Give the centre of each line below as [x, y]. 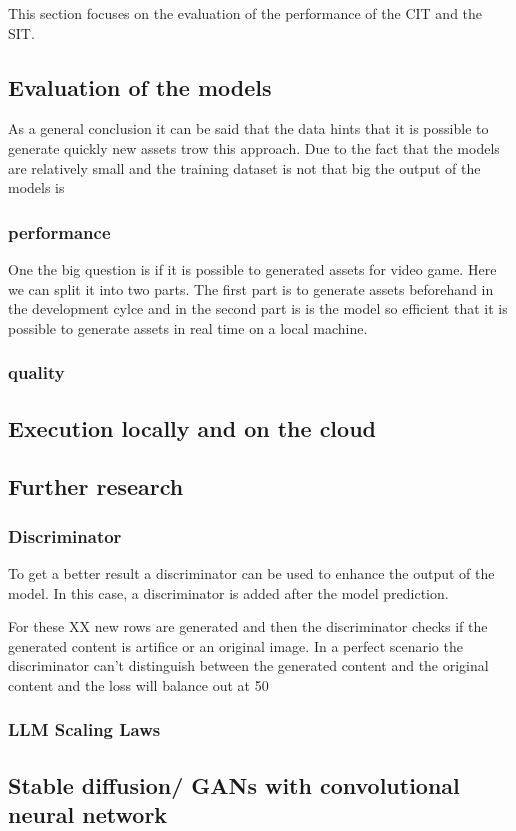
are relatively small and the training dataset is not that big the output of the [244, 167]
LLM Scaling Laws [84, 729]
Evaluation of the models [140, 86]
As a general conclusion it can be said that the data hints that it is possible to [248, 128]
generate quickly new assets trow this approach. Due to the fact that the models [254, 147]
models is [36, 187]
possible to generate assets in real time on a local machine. [188, 327]
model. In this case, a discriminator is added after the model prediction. [228, 592]
